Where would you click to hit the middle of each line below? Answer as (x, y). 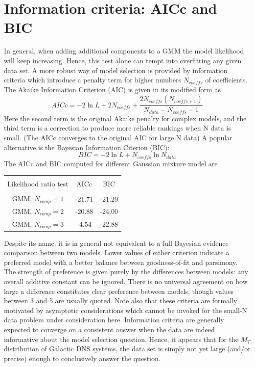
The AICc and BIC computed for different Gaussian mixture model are (111, 163)
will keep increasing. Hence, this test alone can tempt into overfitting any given (123, 60)
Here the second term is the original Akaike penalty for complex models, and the (125, 118)
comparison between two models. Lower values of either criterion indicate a (117, 252)
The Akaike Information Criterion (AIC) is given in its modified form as (112, 89)
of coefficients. (226, 80)
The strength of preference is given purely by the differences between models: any (126, 272)
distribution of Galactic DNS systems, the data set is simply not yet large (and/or (127, 349)
